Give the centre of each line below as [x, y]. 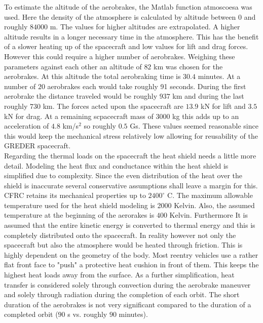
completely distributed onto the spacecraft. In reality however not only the [120, 235]
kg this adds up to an [206, 116]
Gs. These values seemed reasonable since [194, 126]
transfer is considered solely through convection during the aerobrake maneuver [127, 284]
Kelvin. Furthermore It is [209, 215]
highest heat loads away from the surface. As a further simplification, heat [119, 275]
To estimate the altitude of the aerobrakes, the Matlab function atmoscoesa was [128, 7]
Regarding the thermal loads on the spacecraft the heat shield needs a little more [130, 155]
